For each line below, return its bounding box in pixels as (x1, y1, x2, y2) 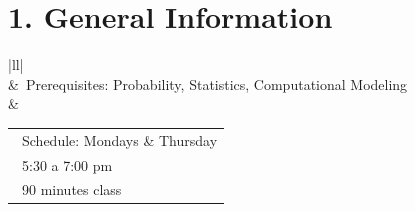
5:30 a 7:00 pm (21, 154, 113, 175)
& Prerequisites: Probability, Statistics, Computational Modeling (8, 73, 408, 94)
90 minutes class (21, 179, 122, 200)
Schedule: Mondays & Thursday (21, 129, 218, 150)
